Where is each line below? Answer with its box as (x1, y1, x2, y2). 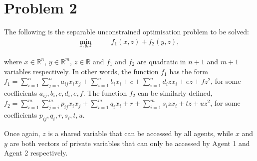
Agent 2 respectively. (4, 148, 68, 158)
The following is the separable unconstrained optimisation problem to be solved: (4, 26, 249, 37)
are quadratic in (137, 56, 186, 66)
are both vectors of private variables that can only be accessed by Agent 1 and (9, 138, 250, 148)
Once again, (4, 128, 40, 138)
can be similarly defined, (138, 87, 213, 98)
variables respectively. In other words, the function (4, 66, 159, 76)
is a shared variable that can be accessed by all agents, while (48, 128, 234, 138)
